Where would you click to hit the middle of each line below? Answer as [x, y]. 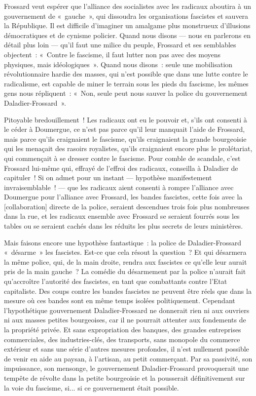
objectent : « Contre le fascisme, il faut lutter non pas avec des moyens [112, 54]
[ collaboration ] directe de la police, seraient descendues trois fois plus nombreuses [127, 206]
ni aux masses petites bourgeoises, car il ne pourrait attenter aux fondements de [125, 320]
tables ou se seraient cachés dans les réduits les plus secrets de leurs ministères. [124, 226]
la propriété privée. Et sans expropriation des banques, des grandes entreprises [123, 329]
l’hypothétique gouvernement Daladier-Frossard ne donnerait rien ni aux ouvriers [127, 310]
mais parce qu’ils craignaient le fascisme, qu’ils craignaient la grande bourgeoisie [125, 139]
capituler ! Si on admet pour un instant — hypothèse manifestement [108, 178]
